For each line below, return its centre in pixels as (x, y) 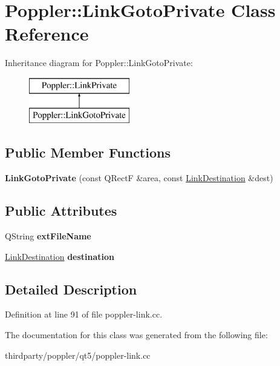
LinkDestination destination (60, 256)
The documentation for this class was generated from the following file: (136, 335)
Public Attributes (61, 211)
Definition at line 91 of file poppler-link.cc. (84, 314)
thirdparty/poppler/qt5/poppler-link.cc (78, 355)
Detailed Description (71, 289)
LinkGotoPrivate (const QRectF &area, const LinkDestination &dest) (139, 178)
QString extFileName (48, 236)
